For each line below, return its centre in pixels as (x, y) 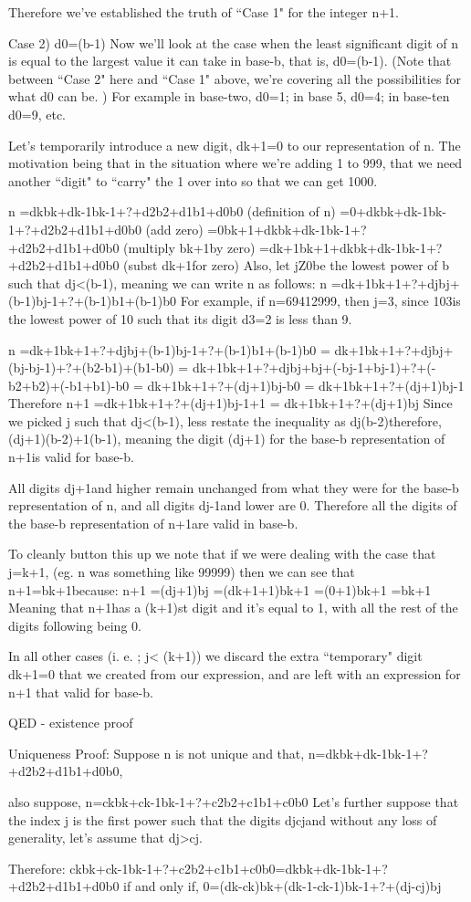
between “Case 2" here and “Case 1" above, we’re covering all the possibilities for (235, 78)
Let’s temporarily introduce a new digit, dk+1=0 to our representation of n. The (235, 145)
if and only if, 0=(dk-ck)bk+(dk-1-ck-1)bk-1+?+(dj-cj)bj (283, 886)
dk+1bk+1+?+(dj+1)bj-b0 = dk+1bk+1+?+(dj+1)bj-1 (306, 385)
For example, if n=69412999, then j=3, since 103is (320, 301)
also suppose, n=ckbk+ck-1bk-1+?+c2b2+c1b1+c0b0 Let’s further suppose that (234, 801)
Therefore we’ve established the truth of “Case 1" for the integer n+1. (204, 12)
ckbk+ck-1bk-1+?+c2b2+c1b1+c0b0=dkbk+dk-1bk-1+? (229, 868)
